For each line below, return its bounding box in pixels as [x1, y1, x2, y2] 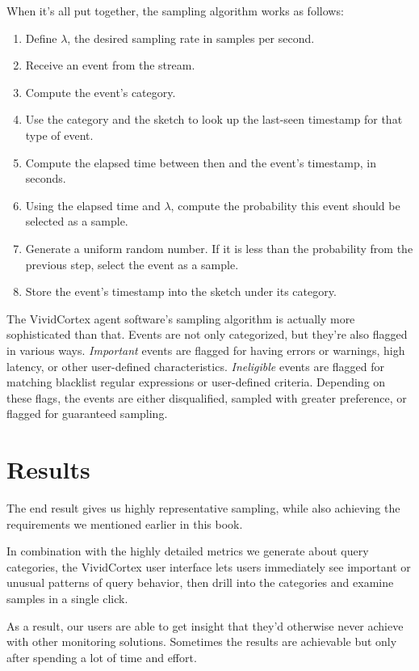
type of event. [25, 126, 94, 143]
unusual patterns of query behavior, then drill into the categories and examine [6, 574, 394, 591]
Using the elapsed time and [25, 196, 161, 213]
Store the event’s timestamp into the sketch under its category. [25, 283, 337, 300]
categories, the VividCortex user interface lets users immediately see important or [6, 558, 411, 575]
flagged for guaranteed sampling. [6, 405, 168, 422]
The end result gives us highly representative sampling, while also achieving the [6, 500, 400, 516]
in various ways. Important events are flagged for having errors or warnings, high [6, 341, 405, 358]
